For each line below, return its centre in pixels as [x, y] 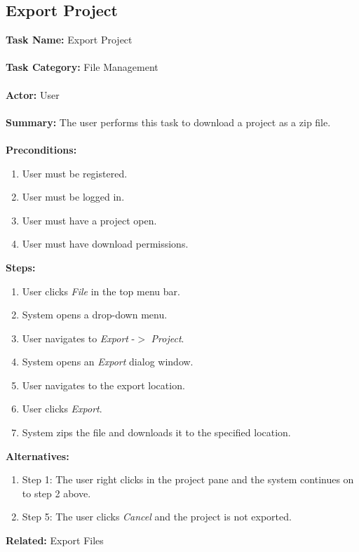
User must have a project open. [89, 220]
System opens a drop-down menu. [95, 315]
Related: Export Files [55, 540]
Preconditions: [41, 149]
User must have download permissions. [105, 244]
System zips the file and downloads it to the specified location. [156, 432]
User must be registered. [75, 173]
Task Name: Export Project [69, 40]
